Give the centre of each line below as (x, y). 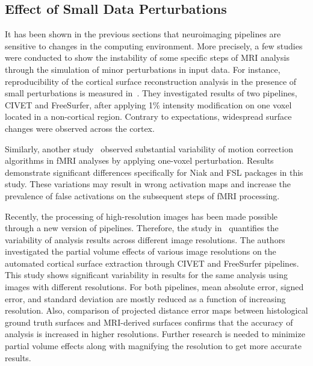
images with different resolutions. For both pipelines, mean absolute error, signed (154, 287)
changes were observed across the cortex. (80, 128)
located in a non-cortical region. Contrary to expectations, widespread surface (148, 116)
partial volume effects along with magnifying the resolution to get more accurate (153, 346)
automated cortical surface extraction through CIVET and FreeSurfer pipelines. (152, 263)
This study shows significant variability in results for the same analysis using (146, 275)
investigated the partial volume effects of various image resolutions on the (141, 251)
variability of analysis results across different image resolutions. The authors (145, 239)
